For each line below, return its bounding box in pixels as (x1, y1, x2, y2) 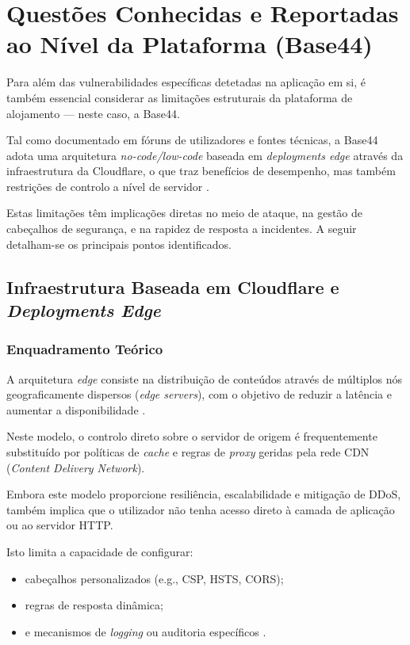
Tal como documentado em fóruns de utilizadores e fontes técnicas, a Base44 (6, 132, 378, 148)
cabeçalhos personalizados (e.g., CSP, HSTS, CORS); (25, 570, 284, 586)
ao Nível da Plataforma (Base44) (6, 28, 373, 60)
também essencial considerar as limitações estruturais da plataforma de (6, 89, 353, 105)
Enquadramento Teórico (6, 339, 163, 359)
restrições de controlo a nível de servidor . (6, 177, 209, 194)
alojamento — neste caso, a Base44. (6, 105, 180, 121)
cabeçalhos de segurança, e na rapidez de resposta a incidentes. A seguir (6, 220, 357, 237)
